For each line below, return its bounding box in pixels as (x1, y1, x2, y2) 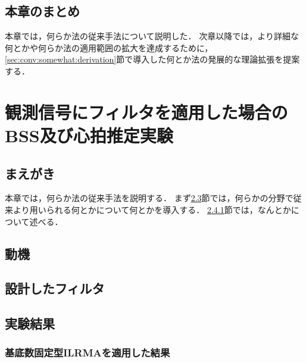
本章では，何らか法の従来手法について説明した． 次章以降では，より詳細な (5, 30, 299, 42)
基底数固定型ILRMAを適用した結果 (5, 345, 170, 360)
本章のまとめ (5, 2, 80, 20)
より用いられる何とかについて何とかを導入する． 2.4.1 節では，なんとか (13, 203, 291, 215)
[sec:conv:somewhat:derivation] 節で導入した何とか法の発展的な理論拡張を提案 (5, 53, 300, 65)
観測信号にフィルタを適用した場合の (5, 99, 288, 124)
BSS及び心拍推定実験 (5, 123, 173, 147)
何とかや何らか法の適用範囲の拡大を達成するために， (5, 41, 213, 54)
